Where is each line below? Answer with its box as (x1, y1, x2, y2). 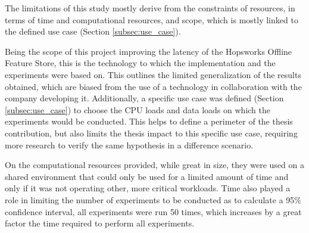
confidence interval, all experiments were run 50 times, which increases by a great (5, 205, 302, 218)
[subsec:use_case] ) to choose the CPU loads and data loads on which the (5, 103, 270, 116)
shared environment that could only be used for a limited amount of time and (5, 170, 289, 182)
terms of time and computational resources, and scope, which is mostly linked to (5, 13, 298, 26)
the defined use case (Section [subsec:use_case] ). (5, 25, 181, 38)
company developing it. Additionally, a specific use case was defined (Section (5, 92, 284, 104)
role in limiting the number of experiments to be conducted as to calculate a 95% (5, 193, 302, 206)
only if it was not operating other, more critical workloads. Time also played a (5, 182, 291, 194)
